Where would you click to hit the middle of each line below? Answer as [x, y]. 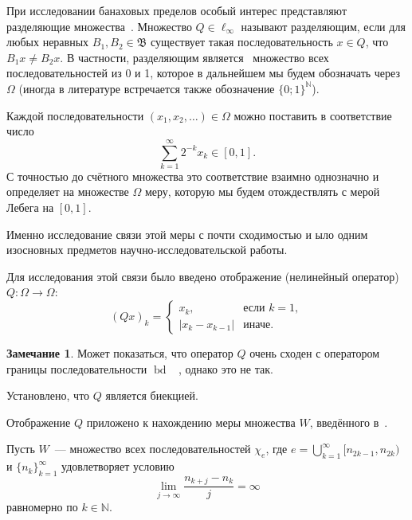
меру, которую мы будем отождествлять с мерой [262, 192]
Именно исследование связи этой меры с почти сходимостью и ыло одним [187, 234]
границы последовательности [77, 368]
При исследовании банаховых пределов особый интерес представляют [177, 10]
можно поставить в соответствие [313, 115]
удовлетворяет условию [118, 466]
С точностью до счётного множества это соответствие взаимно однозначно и [193, 176]
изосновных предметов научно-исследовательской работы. [147, 250]
